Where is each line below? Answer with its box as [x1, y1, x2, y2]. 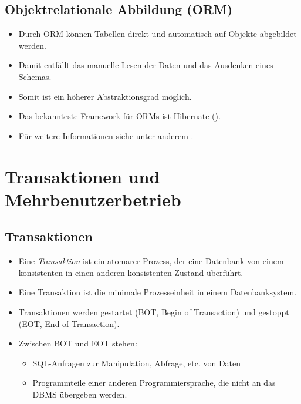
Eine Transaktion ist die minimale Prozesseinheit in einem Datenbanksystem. [18, 286, 297, 298]
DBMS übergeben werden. [32, 388, 127, 400]
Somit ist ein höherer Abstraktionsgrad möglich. [18, 90, 192, 102]
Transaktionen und [5, 164, 160, 188]
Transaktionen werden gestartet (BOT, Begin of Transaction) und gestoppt [18, 305, 289, 318]
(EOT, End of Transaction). [18, 317, 120, 329]
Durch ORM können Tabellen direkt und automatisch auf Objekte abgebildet [18, 28, 297, 40]
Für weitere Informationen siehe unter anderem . [18, 129, 194, 142]
